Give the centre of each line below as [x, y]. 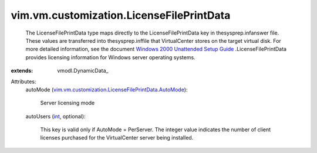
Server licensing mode [68, 103]
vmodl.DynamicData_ [83, 71]
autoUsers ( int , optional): [55, 116]
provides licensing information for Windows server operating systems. [111, 57]
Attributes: [23, 81]
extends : [22, 71]
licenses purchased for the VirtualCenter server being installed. [117, 138]
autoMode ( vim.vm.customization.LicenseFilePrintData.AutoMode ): [107, 89]
